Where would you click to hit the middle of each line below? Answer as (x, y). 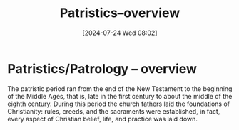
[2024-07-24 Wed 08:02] (120, 33)
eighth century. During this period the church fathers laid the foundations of (119, 104)
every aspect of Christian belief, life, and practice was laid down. (103, 119)
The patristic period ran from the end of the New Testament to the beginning (120, 88)
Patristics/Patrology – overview (102, 69)
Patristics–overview (120, 13)
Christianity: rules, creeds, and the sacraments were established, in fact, (114, 111)
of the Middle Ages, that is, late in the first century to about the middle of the (120, 96)
